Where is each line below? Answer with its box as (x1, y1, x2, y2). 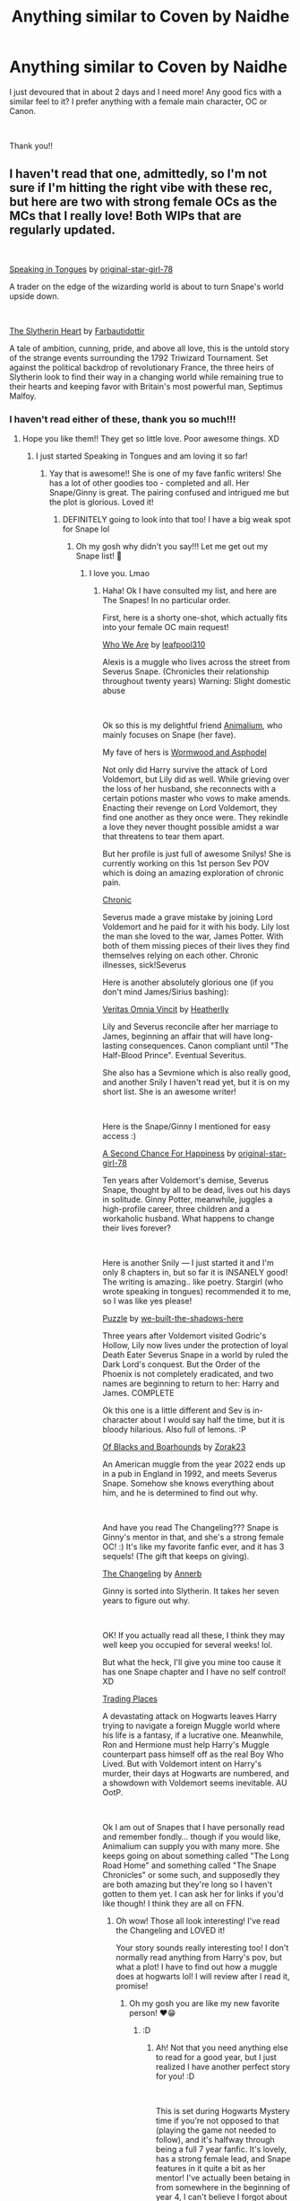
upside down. (9, 290, 60, 302)
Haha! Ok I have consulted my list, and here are (102, 585, 278, 596)
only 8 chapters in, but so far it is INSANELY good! (102, 1267, 288, 1278)
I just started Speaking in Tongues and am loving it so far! (35, 451, 248, 461)
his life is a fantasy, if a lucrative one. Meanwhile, (102, 1730, 284, 1741)
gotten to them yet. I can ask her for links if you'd (102, 1889, 284, 1899)
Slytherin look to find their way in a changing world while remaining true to (9, 371, 284, 382)
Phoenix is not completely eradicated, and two (102, 1369, 274, 1380)
